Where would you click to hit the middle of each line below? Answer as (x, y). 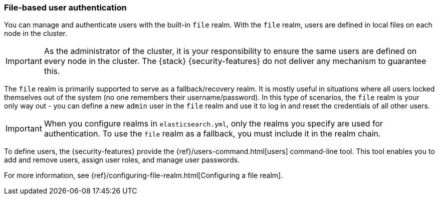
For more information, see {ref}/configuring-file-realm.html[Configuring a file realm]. (144, 175)
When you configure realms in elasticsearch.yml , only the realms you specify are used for (213, 124)
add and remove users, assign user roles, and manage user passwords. (122, 160)
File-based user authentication (65, 7)
